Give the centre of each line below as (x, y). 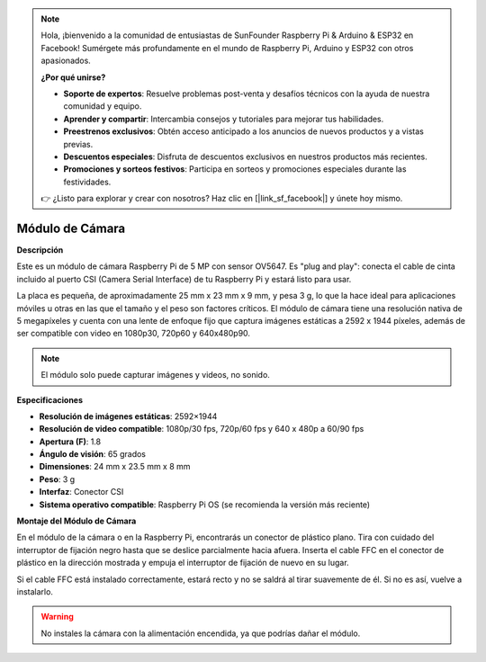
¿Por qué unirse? (73, 77)
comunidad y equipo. (103, 106)
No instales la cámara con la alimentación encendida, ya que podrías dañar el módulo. (201, 633)
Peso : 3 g (57, 479)
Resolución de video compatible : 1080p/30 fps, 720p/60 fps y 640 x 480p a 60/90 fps (202, 429)
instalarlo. (35, 591)
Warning (57, 617)
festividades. (87, 182)
